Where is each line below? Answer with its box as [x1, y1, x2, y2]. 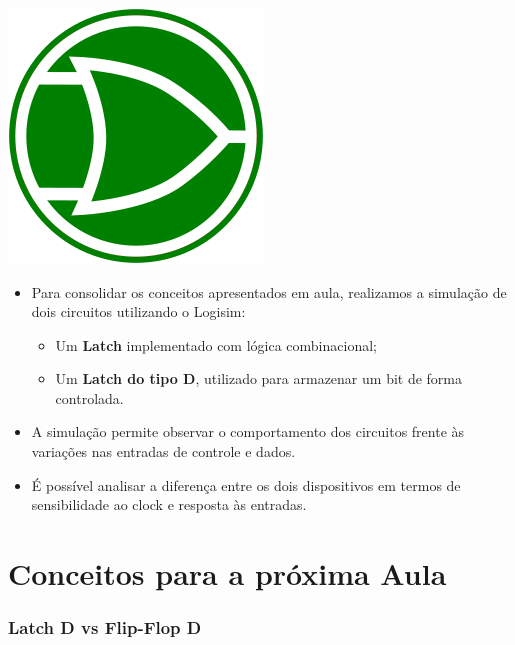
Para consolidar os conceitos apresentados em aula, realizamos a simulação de [31, 281, 507, 302]
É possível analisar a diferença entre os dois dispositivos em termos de [31, 474, 461, 495]
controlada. [55, 387, 124, 408]
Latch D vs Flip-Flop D [8, 615, 202, 640]
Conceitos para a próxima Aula [8, 553, 447, 594]
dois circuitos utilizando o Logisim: [31, 301, 246, 322]
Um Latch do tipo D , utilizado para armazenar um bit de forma [55, 368, 463, 389]
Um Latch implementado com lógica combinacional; [55, 334, 377, 355]
